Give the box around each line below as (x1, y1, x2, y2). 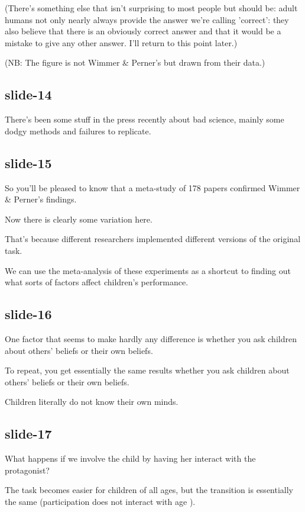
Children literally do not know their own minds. (5, 395, 179, 408)
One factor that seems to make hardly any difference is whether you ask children (5, 332, 297, 344)
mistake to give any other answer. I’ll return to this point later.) (5, 36, 238, 49)
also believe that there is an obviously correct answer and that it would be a (5, 25, 281, 37)
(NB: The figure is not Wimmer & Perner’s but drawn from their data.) (5, 56, 265, 69)
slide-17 (5, 424, 52, 443)
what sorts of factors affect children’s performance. (5, 276, 189, 288)
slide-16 (5, 305, 52, 323)
